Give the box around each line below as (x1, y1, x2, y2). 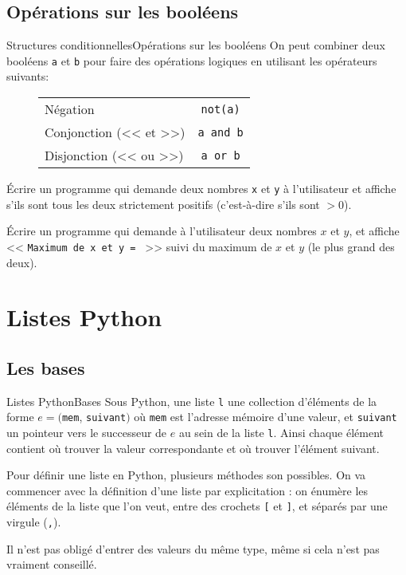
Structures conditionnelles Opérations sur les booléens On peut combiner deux (6, 37, 385, 53)
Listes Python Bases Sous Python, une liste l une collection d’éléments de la (6, 392, 377, 409)
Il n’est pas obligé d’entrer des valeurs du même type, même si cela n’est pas (6, 540, 380, 557)
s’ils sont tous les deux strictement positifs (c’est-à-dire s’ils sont (6, 195, 320, 212)
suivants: (6, 68, 49, 85)
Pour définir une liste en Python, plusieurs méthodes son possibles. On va (6, 467, 366, 483)
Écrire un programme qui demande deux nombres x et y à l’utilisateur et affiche (6, 180, 396, 197)
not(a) (201, 102, 240, 116)
